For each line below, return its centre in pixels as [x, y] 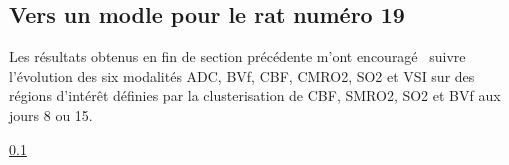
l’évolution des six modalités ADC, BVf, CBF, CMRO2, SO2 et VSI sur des [242, 75]
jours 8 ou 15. [51, 114]
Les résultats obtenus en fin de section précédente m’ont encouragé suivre [237, 56]
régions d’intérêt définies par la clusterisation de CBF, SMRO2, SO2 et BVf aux [255, 95]
